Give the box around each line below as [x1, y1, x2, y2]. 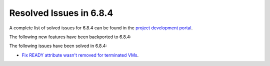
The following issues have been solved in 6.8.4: [9, 43, 107, 49]
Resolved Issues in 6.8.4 [9, 7, 113, 18]
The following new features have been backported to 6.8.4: [9, 34, 131, 40]
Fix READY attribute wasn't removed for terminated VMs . [21, 52, 139, 58]
